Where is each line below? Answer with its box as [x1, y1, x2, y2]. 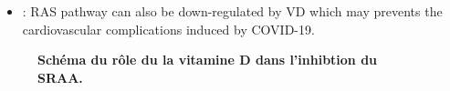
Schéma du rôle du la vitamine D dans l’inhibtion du [37, 50, 378, 69]
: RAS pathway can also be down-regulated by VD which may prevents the [22, 2, 443, 20]
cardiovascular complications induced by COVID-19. [22, 19, 315, 38]
